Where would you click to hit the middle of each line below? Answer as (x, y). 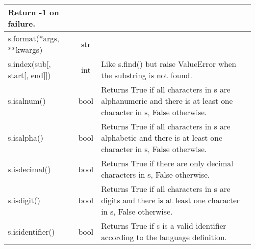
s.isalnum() (27, 101)
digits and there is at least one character (170, 200)
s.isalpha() (26, 138)
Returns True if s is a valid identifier (164, 226)
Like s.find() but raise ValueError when (169, 64)
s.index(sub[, (29, 64)
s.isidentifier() (31, 231)
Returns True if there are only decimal (167, 163)
